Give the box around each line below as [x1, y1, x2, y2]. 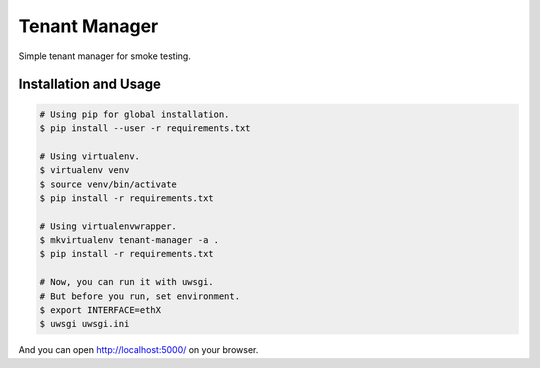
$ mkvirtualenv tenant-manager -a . [39, 235, 220, 246]
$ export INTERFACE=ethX [39, 305, 162, 316]
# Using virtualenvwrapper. [39, 220, 177, 232]
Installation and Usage [18, 76, 162, 93]
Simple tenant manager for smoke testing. [18, 50, 192, 62]
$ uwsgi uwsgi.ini [39, 318, 130, 330]
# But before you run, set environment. [39, 290, 240, 302]
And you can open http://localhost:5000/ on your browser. [18, 344, 259, 356]
